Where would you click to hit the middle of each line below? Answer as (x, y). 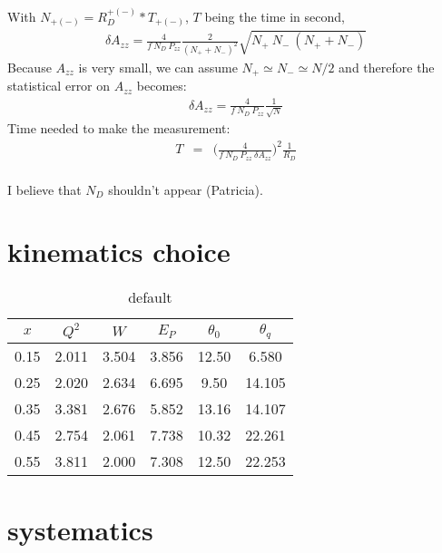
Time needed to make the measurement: (119, 128)
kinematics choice (119, 252)
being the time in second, (275, 16)
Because (29, 68)
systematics (80, 529)
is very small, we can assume (158, 68)
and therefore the (387, 68)
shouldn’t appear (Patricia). (186, 189)
